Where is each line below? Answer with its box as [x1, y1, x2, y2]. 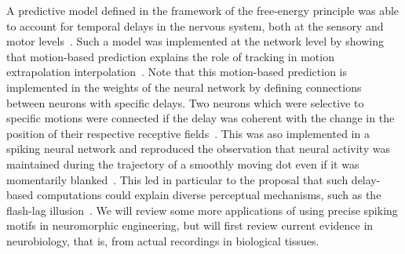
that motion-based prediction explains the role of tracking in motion [6, 48, 334, 64]
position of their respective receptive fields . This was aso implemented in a [6, 125, 370, 141]
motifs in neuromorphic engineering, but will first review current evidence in [6, 217, 374, 234]
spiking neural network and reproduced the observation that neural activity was [6, 140, 390, 157]
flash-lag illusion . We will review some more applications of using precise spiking [6, 201, 398, 218]
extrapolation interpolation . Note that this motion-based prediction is [6, 63, 348, 80]
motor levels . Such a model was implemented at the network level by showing [6, 33, 384, 49]
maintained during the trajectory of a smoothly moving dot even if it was [6, 155, 359, 172]
